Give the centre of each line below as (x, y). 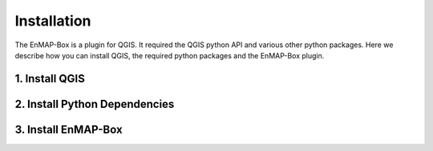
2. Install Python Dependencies (95, 104)
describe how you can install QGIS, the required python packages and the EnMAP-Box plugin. (170, 55)
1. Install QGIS (50, 79)
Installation (53, 21)
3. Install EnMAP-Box (69, 129)
